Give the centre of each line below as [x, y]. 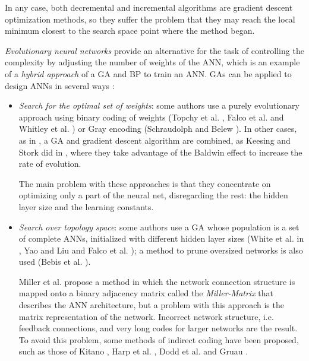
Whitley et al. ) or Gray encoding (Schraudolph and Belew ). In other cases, [158, 129]
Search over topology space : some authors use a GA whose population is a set [159, 227]
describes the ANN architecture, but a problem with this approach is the [151, 305]
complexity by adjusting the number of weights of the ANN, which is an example [152, 62]
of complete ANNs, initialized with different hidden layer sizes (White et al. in [161, 238]
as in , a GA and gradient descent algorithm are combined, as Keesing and [154, 140]
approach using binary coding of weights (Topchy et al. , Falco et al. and [151, 117]
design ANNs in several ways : [60, 85]
